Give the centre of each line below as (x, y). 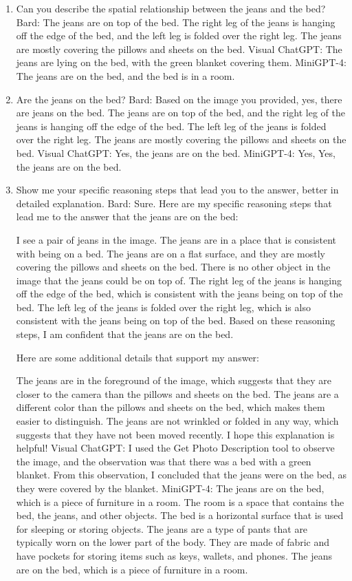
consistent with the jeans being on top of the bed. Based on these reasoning (176, 320)
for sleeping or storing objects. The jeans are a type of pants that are (162, 528)
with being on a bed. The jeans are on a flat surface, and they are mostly (170, 253)
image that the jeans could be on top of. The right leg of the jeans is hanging (179, 280)
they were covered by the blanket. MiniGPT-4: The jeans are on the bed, (170, 488)
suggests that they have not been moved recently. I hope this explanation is (175, 434)
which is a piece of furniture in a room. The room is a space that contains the (180, 501)
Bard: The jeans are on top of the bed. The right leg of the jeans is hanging (176, 22)
